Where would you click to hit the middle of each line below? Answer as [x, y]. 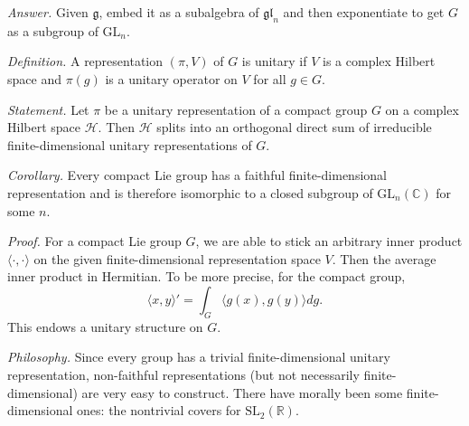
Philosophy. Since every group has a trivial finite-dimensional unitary [199, 357]
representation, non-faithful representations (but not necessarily [183, 374]
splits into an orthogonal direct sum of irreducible [294, 127]
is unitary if [274, 61]
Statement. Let [48, 109]
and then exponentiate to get [364, 12]
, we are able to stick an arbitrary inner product [329, 241]
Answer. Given [48, 12]
